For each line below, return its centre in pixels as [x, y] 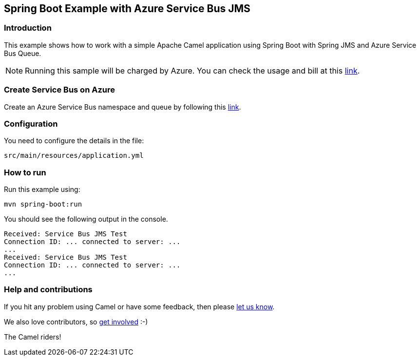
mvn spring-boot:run [43, 204]
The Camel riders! [33, 337]
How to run [25, 172]
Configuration [31, 123]
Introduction [28, 28]
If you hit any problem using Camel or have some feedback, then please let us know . [139, 306]
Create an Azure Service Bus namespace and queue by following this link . [123, 107]
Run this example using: [42, 189]
